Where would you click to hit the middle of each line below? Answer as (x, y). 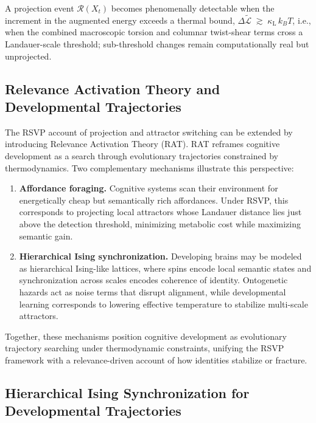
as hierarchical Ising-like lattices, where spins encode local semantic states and (165, 268)
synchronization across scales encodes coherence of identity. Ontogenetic (153, 280)
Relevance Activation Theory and (113, 88)
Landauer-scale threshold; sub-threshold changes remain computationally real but (157, 44)
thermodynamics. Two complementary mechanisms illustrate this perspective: (149, 167)
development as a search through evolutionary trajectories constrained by (142, 155)
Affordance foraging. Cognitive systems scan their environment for (149, 188)
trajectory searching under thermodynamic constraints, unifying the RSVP (145, 348)
